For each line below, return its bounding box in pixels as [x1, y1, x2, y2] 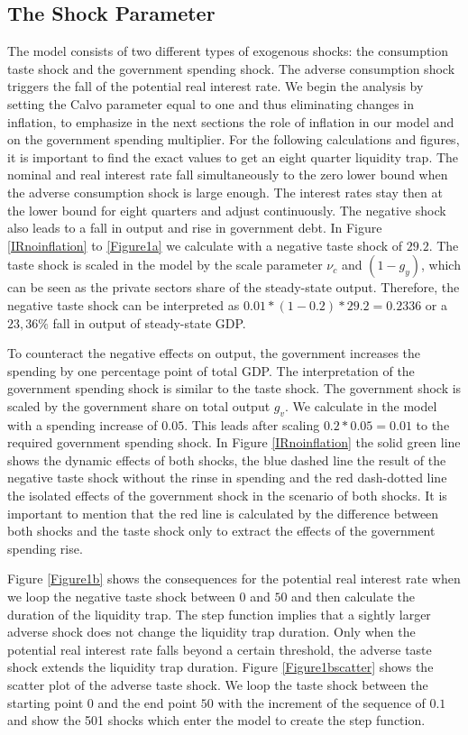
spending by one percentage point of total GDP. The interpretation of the [7, 361, 415, 380]
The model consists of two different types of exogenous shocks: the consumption [7, 41, 449, 60]
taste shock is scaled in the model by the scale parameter [7, 255, 323, 274]
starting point [7, 693, 84, 712]
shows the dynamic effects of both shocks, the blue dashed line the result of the [7, 450, 446, 469]
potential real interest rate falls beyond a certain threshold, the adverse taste [7, 639, 432, 658]
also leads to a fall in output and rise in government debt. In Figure [7, 218, 382, 237]
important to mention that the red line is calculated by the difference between [7, 503, 439, 522]
